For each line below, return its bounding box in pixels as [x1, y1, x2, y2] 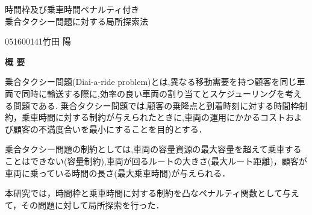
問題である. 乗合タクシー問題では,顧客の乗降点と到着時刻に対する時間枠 [13, 99, 299, 111]
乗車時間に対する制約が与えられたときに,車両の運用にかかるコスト [21, 111, 285, 123]
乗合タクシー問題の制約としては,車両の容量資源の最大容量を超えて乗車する [5, 143, 302, 155]
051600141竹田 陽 [5, 35, 71, 48]
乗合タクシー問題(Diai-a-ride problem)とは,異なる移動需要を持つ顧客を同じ [5, 75, 297, 88]
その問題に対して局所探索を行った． [21, 198, 164, 211]
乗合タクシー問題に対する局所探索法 [5, 14, 148, 27]
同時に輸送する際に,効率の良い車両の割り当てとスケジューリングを [21, 87, 285, 99]
